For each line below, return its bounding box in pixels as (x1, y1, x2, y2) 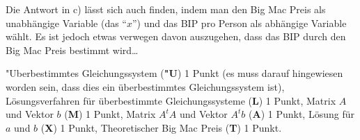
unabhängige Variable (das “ (6, 15, 127, 30)
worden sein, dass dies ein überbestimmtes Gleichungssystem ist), (6, 79, 285, 94)
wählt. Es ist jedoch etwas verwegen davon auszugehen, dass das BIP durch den (6, 29, 346, 44)
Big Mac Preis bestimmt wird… (6, 42, 139, 57)
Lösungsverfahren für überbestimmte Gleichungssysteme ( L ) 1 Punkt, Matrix (6, 93, 336, 107)
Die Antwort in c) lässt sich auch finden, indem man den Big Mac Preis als (6, 2, 326, 16)
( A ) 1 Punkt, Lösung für (249, 107, 354, 121)
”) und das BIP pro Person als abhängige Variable (132, 15, 347, 30)
